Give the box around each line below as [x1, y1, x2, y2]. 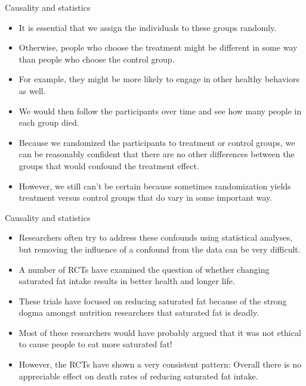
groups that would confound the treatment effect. [18, 159, 199, 172]
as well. [18, 84, 46, 96]
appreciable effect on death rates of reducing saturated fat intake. [18, 369, 258, 382]
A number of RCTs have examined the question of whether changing [18, 263, 270, 275]
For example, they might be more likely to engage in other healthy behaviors [18, 73, 299, 85]
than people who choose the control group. [18, 52, 175, 65]
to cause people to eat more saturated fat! [18, 338, 172, 350]
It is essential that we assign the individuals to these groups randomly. [18, 21, 277, 33]
